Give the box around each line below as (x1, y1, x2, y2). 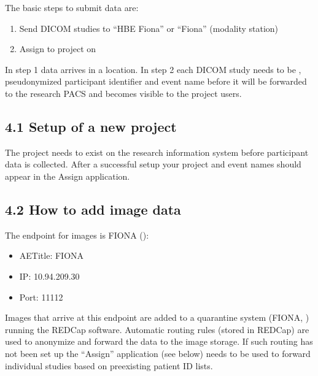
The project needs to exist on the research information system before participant (5, 145, 309, 158)
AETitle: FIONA (19, 249, 84, 262)
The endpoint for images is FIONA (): (5, 228, 149, 241)
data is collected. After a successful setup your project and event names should (5, 158, 301, 171)
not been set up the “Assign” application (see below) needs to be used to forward (5, 347, 311, 359)
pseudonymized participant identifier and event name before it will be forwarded (5, 75, 307, 88)
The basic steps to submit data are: (5, 1, 139, 13)
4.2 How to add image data (5, 199, 181, 218)
